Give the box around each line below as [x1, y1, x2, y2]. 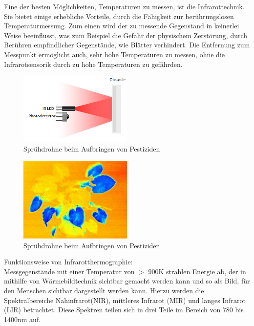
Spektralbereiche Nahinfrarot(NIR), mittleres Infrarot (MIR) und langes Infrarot [4, 295, 246, 305]
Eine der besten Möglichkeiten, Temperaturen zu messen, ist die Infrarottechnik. [4, 1, 245, 11]
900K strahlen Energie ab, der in [148, 266, 246, 276]
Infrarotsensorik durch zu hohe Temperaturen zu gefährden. [4, 59, 183, 69]
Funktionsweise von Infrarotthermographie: [4, 257, 133, 267]
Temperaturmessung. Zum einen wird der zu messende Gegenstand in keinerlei [4, 21, 239, 31]
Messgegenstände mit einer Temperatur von [4, 266, 135, 276]
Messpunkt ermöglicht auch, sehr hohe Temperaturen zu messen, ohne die [4, 49, 225, 59]
